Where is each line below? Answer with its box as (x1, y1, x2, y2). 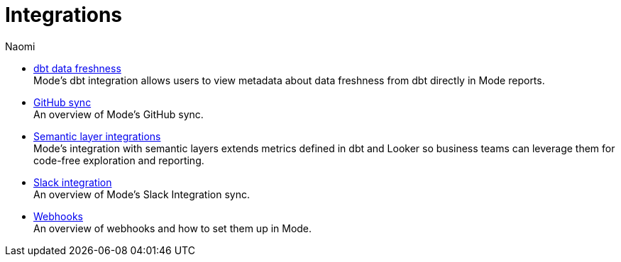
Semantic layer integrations (33, 130, 161, 142)
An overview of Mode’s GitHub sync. (33, 108, 204, 120)
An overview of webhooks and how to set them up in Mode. (33, 222, 312, 234)
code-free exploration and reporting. (33, 154, 204, 166)
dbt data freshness (33, 62, 121, 74)
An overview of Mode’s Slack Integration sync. (33, 188, 250, 200)
